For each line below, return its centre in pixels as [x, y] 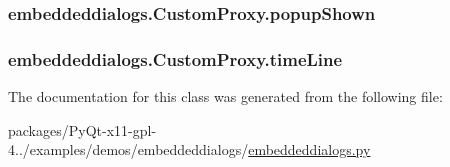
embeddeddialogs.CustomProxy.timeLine [175, 58]
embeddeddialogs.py [309, 149]
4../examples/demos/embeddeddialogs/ [128, 149]
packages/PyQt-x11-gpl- [82, 129]
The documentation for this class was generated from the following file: [225, 96]
